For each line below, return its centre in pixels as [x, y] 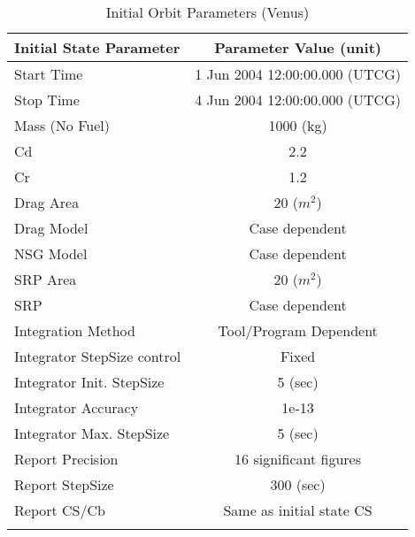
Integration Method [75, 330]
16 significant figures [298, 459]
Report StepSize [64, 484]
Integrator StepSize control [98, 356]
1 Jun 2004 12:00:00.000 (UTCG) [298, 74]
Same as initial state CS [298, 510]
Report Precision [66, 459]
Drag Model [51, 228]
